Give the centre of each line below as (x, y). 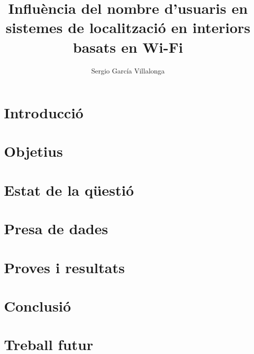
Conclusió (38, 305)
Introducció (44, 113)
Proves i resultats (64, 267)
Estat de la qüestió (69, 190)
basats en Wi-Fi (128, 47)
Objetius (33, 151)
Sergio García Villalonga (128, 70)
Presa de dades (56, 229)
